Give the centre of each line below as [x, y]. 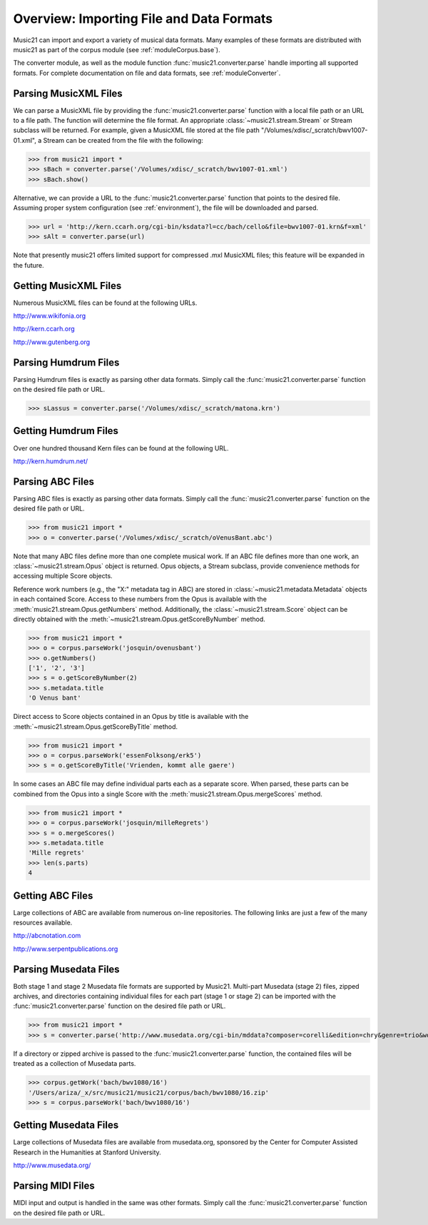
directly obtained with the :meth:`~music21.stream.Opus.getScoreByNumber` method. [139, 619]
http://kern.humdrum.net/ [51, 461]
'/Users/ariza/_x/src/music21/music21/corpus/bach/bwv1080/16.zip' [149, 1093]
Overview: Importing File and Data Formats [143, 19]
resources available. [43, 922]
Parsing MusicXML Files [68, 93]
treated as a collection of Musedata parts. [75, 1064]
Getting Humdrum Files [66, 431]
